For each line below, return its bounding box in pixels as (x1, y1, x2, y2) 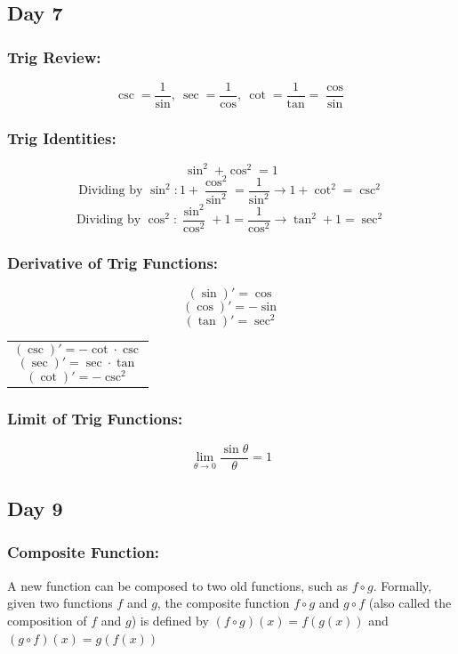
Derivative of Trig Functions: (7, 251, 219, 273)
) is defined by (131, 610, 209, 629)
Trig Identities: (7, 126, 117, 149)
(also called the (368, 593, 452, 612)
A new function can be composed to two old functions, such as (7, 576, 348, 594)
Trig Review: (7, 45, 101, 68)
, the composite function (157, 593, 290, 612)
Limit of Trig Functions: (7, 408, 183, 430)
